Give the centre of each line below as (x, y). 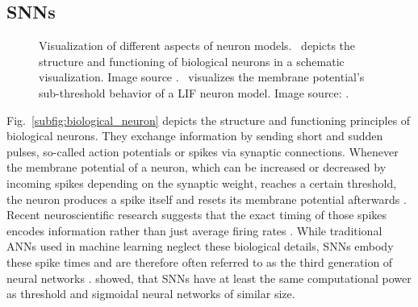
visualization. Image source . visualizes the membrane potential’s (202, 77)
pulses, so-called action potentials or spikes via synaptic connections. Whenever (203, 151)
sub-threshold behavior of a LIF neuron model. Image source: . (194, 92)
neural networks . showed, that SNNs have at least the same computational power (209, 278)
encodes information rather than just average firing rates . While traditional (194, 230)
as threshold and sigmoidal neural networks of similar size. (151, 294)
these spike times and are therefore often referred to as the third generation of (200, 261)
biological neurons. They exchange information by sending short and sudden (195, 136)
